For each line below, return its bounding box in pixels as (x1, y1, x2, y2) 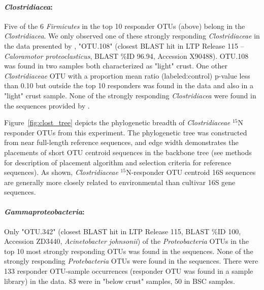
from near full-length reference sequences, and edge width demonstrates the (4, 137, 239, 148)
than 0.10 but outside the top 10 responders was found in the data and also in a (4, 80, 253, 91)
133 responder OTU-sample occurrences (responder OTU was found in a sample (4, 266, 253, 276)
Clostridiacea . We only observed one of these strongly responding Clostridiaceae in (4, 30, 260, 41)
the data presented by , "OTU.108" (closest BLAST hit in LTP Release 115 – (4, 40, 244, 51)
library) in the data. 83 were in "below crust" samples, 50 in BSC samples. (4, 275, 235, 286)
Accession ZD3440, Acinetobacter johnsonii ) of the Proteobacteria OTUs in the (4, 236, 249, 246)
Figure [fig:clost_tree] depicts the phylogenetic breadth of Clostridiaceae (4, 117, 230, 128)
